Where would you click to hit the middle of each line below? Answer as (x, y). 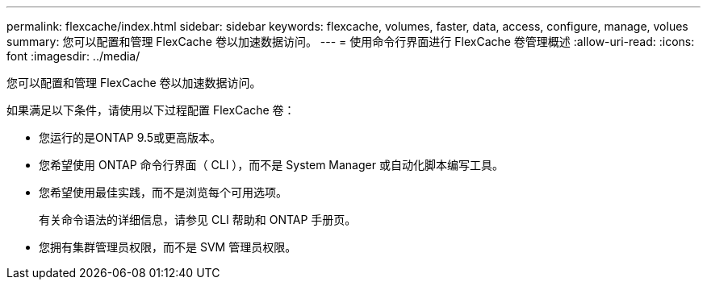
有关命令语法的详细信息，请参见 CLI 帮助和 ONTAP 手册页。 (198, 220)
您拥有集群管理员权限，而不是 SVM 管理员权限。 (168, 247)
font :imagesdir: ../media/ (73, 56)
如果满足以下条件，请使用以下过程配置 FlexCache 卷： (151, 110)
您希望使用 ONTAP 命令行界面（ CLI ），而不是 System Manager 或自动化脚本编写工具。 (271, 165)
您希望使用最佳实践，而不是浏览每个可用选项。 (163, 192)
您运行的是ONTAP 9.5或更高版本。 (130, 137)
